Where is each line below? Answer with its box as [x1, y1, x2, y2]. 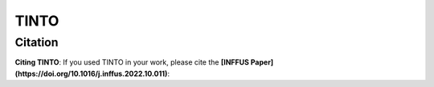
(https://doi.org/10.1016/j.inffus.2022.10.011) [14, 69, 168, 78]
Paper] [250, 57, 274, 67]
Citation [14, 35, 59, 49]
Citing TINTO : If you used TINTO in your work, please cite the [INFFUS [14, 57, 249, 67]
